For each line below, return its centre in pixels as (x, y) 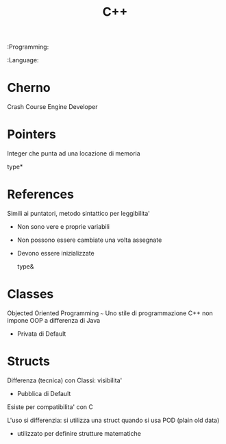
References (40, 194)
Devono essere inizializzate (55, 253)
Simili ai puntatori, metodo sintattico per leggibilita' (79, 213)
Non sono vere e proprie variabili (63, 226)
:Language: (23, 60)
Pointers (32, 135)
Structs (28, 361)
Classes (30, 294)
